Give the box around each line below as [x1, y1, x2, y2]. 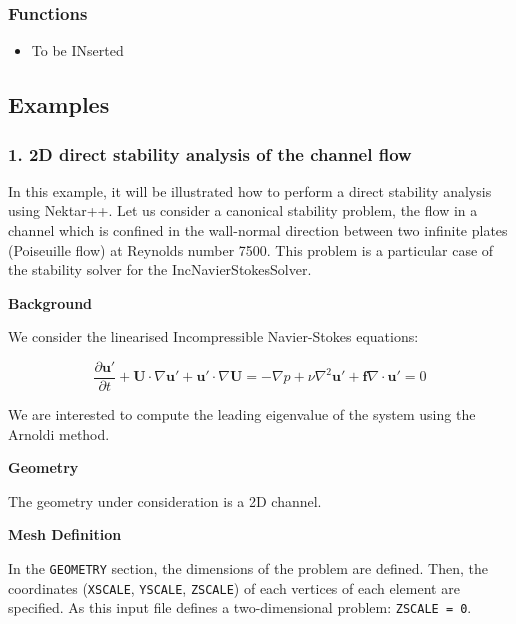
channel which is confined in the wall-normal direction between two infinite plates [8, 220, 508, 240]
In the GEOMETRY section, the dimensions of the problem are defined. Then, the [8, 558, 488, 578]
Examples [8, 89, 110, 120]
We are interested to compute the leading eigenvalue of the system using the [8, 404, 476, 425]
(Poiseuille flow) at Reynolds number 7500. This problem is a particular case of [8, 239, 494, 260]
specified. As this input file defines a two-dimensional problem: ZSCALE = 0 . [8, 597, 472, 618]
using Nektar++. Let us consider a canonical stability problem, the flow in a [8, 200, 478, 221]
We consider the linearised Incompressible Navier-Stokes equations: [8, 326, 419, 347]
